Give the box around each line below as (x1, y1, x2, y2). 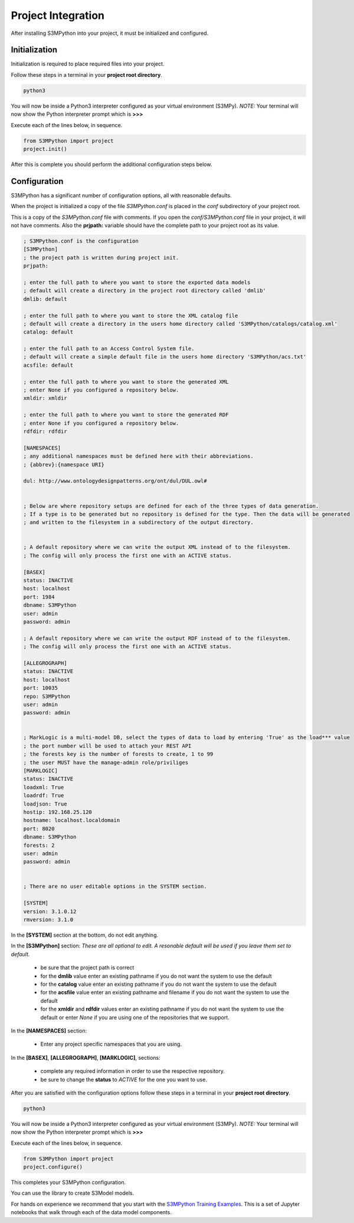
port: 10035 (23, 685, 58, 691)
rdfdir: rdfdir (23, 428, 67, 435)
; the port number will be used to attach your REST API (23, 742, 192, 749)
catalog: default (23, 329, 74, 335)
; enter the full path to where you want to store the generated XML (23, 378, 229, 385)
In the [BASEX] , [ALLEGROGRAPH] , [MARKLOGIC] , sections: (11, 1054, 160, 1061)
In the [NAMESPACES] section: (11, 1027, 87, 1034)
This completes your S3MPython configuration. (11, 1179, 126, 1186)
